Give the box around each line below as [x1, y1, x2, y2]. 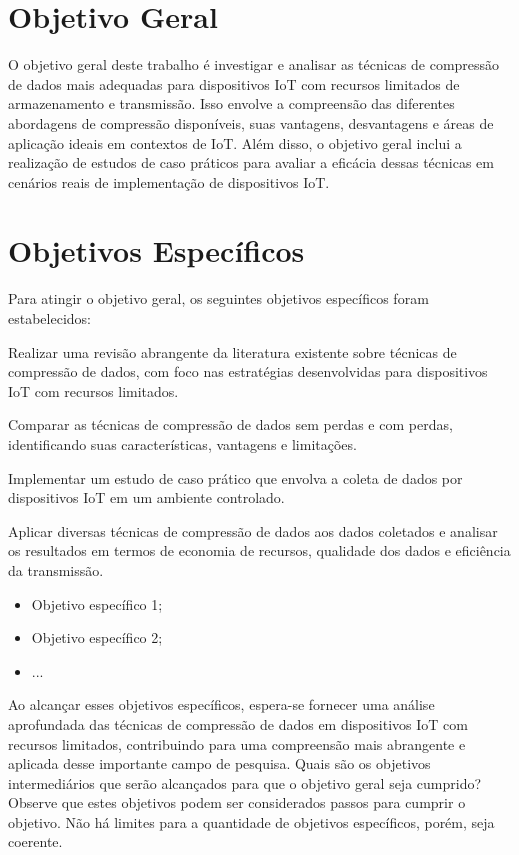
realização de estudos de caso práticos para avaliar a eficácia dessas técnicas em [8, 152, 494, 173]
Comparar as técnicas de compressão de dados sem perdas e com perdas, [8, 414, 453, 435]
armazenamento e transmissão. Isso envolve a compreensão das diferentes [8, 93, 455, 114]
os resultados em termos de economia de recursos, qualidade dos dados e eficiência [8, 540, 511, 561]
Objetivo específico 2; [31, 627, 163, 648]
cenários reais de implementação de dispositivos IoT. [8, 171, 330, 192]
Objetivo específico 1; [31, 593, 163, 614]
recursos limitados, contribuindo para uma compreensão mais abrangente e [8, 733, 466, 754]
